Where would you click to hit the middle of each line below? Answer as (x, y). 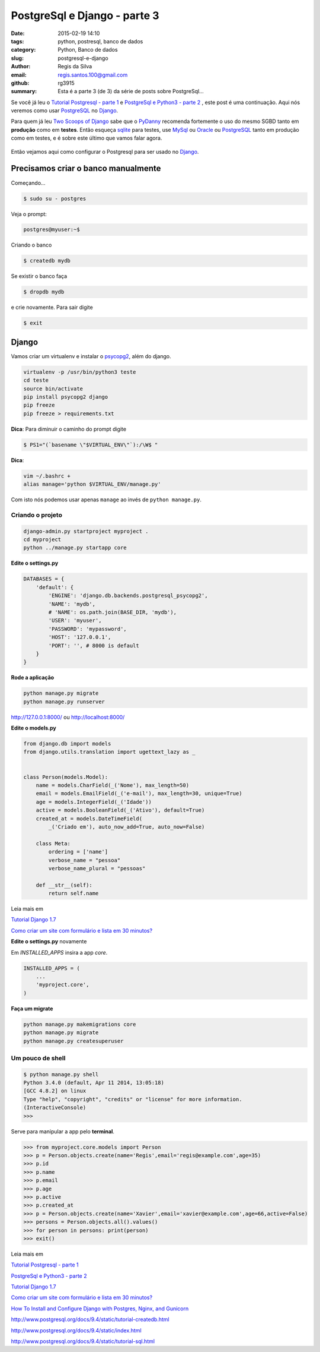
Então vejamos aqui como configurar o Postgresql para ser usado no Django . (105, 151)
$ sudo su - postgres (55, 198)
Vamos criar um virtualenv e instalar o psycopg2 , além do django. (91, 356)
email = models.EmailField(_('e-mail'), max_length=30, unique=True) (139, 794)
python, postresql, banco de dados (100, 41)
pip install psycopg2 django (66, 397)
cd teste (36, 380)
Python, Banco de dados (88, 50)
